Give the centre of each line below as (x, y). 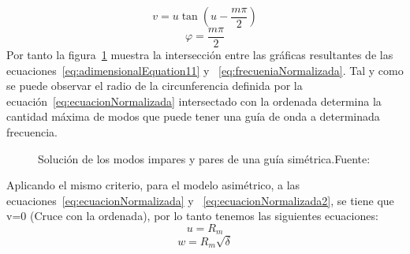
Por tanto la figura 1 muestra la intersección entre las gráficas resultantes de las (200, 55)
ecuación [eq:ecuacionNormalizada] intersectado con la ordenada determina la (194, 101)
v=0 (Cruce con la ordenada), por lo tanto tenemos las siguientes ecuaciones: (192, 216)
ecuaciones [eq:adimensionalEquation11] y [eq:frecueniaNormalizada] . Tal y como (205, 70)
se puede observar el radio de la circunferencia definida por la (155, 86)
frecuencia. (32, 132)
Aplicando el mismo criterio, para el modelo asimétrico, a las (153, 185)
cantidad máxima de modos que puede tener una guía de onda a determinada (193, 116)
